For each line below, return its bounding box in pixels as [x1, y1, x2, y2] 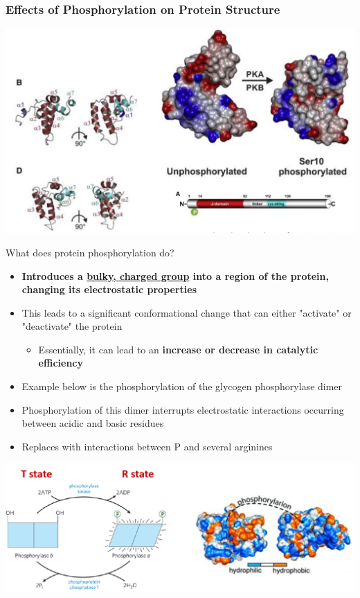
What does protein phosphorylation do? [6, 245, 174, 259]
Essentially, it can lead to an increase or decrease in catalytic [38, 342, 318, 356]
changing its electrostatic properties [21, 282, 197, 297]
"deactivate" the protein [21, 319, 123, 333]
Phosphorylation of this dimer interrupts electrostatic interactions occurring [21, 402, 344, 416]
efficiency [38, 355, 83, 370]
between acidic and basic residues [21, 416, 164, 430]
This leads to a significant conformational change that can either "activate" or [21, 305, 352, 319]
